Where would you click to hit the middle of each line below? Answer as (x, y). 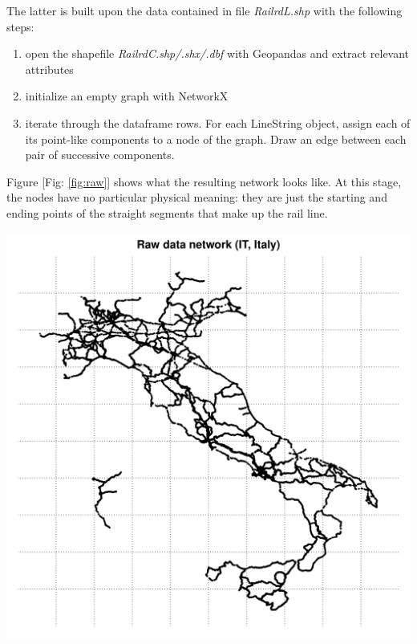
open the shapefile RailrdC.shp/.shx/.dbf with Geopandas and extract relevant (217, 53)
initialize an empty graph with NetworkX (127, 96)
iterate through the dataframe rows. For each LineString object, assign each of (218, 122)
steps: (20, 26)
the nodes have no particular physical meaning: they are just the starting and (197, 197)
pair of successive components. (100, 155)
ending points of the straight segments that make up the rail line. (167, 212)
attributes (49, 69)
